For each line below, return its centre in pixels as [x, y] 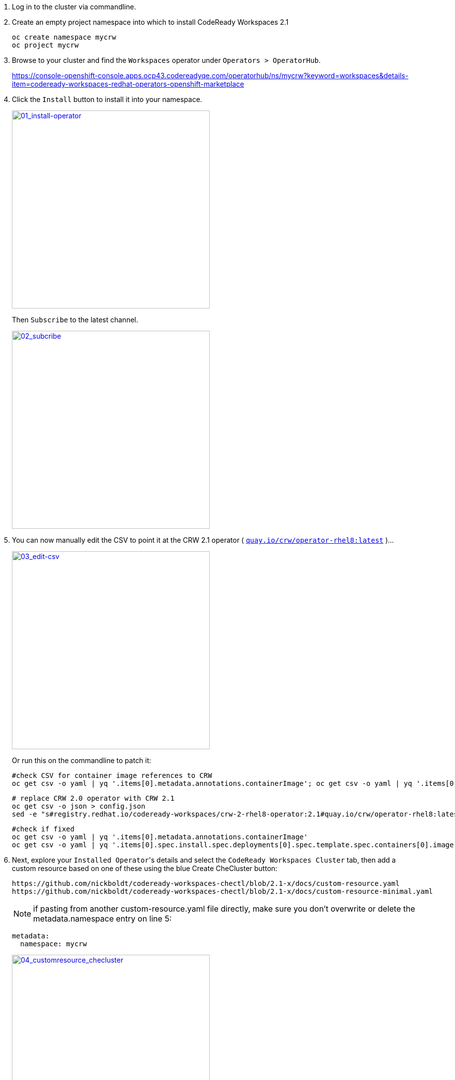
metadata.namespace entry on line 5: [102, 919]
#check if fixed [43, 829]
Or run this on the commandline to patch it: [82, 760]
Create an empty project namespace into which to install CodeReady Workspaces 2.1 [150, 22]
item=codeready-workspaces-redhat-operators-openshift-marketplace [128, 84]
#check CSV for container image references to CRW [112, 775]
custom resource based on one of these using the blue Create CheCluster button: [145, 868]
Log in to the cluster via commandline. [74, 7]
